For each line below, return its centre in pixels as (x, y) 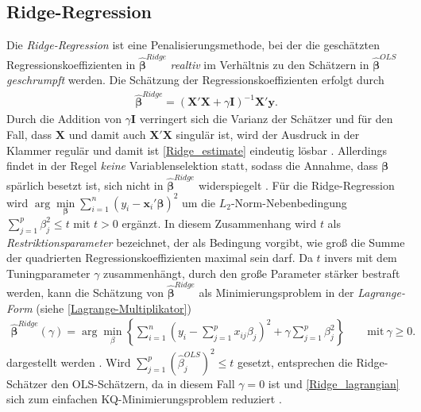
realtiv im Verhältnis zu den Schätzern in (270, 64)
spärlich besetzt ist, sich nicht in (85, 185)
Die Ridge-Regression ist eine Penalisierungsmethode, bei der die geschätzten (193, 45)
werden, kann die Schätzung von (85, 293)
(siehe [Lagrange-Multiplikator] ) (114, 308)
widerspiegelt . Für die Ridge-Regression (296, 185)
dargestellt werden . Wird (69, 362)
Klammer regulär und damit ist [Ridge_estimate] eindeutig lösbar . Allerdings (197, 150)
